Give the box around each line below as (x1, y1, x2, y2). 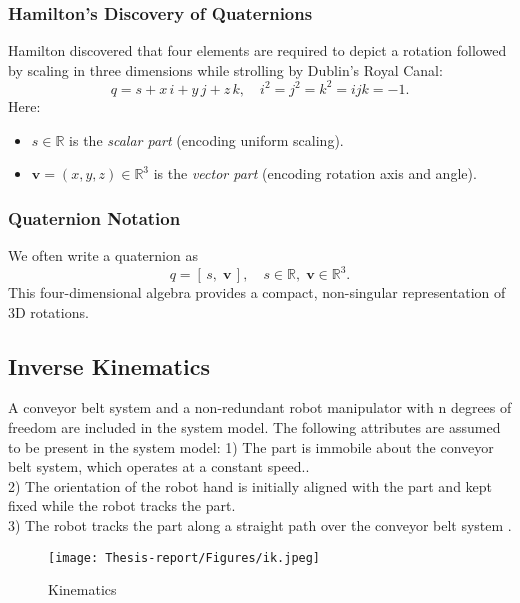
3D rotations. (8, 301, 89, 322)
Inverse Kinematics (8, 350, 210, 381)
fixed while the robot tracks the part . (8, 495, 236, 516)
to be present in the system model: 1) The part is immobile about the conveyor (8, 436, 494, 457)
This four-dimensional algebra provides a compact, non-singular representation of (8, 282, 506, 302)
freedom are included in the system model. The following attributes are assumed (8, 416, 501, 437)
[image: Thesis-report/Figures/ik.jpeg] (48, 550, 321, 565)
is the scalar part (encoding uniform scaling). (69, 129, 344, 150)
